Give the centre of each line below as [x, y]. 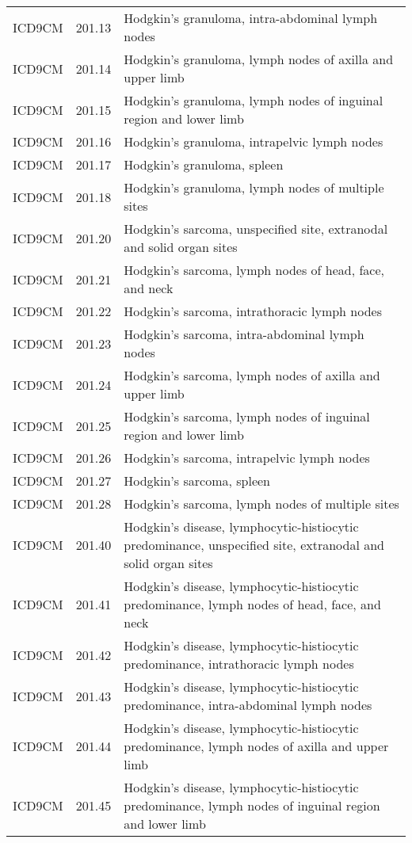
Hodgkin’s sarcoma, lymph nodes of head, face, [254, 270]
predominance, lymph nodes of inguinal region [252, 805]
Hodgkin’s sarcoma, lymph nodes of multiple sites [261, 504]
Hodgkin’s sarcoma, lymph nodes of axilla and [252, 375]
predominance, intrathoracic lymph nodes [239, 664]
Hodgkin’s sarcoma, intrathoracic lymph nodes [253, 311]
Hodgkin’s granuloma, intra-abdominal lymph [251, 18]
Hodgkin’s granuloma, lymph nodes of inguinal [254, 100]
